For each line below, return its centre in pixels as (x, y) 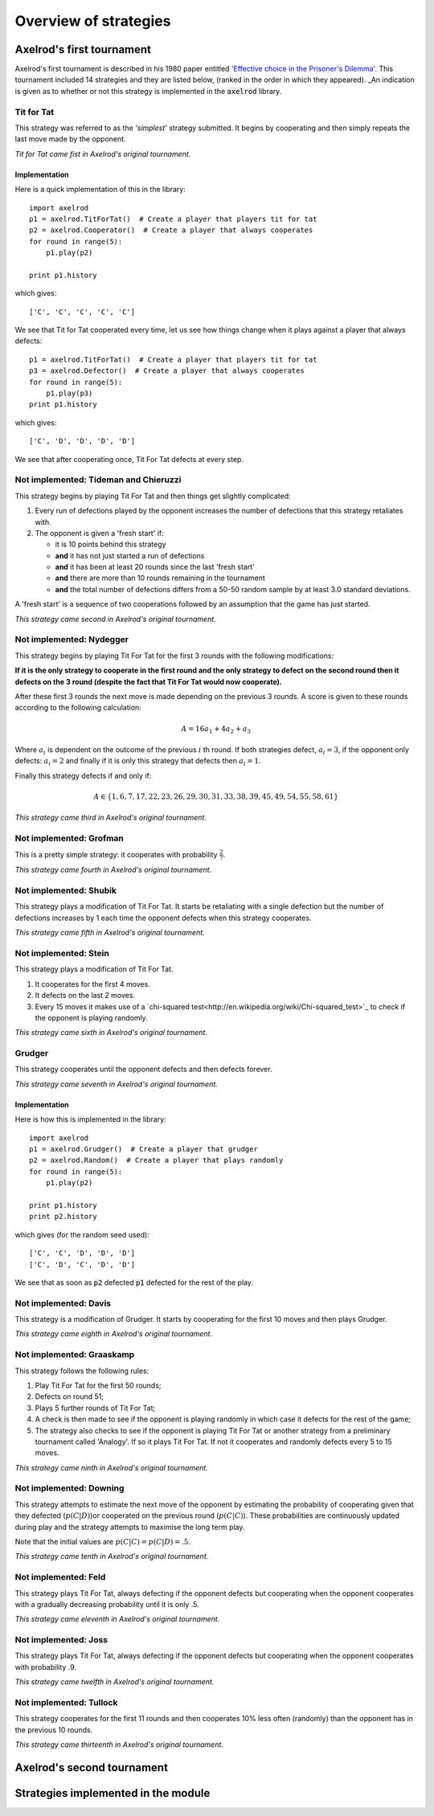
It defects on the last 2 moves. (85, 996)
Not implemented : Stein (62, 953)
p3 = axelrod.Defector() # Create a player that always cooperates (167, 371)
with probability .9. (45, 1667)
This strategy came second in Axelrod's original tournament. (115, 619)
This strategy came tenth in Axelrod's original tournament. (112, 1556)
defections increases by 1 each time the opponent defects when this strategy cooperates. (163, 918)
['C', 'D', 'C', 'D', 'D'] (82, 1264)
